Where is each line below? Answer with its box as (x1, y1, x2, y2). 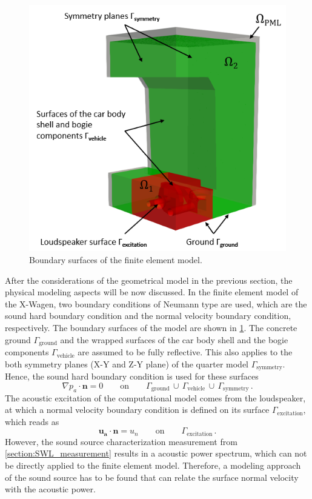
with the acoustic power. (5, 483, 96, 495)
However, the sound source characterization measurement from (5, 435, 237, 447)
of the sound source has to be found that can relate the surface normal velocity (5, 471, 299, 483)
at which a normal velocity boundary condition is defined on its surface (5, 403, 270, 416)
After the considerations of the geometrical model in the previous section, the (5, 273, 293, 286)
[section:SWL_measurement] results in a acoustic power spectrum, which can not (5, 447, 307, 460)
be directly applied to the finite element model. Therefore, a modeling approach (5, 458, 301, 471)
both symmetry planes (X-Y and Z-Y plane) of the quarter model (5, 357, 248, 370)
